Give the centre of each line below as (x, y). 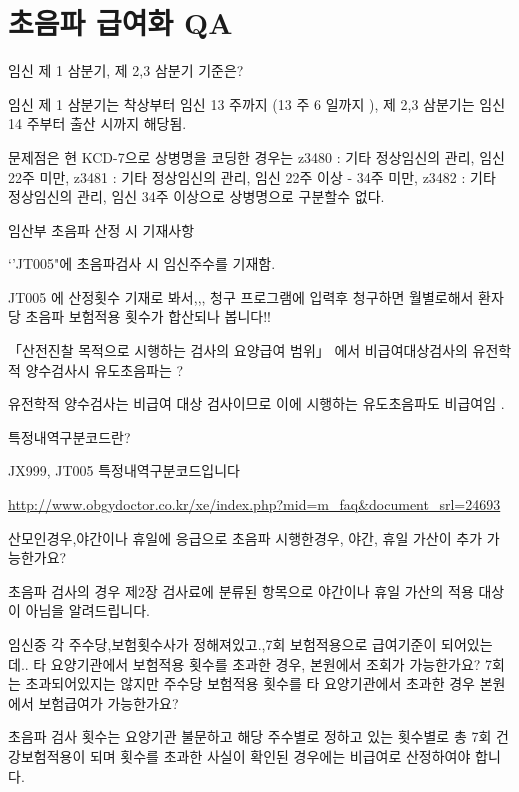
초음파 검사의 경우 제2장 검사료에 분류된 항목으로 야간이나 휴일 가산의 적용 (241, 590)
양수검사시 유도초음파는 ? (104, 369)
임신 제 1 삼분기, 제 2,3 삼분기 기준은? (126, 70)
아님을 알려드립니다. (88, 610)
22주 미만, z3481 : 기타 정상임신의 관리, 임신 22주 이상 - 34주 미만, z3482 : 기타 (252, 176)
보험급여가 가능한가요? (108, 702)
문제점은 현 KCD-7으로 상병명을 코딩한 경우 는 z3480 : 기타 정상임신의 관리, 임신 (256, 156)
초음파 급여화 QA (120, 22)
